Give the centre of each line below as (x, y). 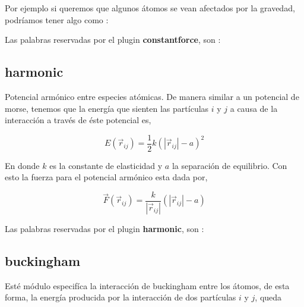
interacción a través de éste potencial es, (78, 120)
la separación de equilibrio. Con (229, 165)
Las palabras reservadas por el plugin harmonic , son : (104, 228)
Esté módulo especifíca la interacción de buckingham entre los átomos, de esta (147, 285)
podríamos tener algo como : (57, 19)
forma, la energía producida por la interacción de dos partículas (121, 297)
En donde (22, 165)
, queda (268, 297)
